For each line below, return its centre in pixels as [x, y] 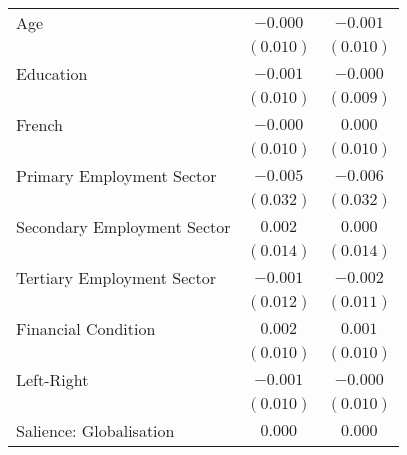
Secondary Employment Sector [123, 226]
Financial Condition [86, 328]
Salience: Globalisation [95, 430]
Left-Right [52, 379]
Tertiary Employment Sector [116, 277]
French [39, 124]
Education [52, 73]
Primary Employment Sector [116, 175]
